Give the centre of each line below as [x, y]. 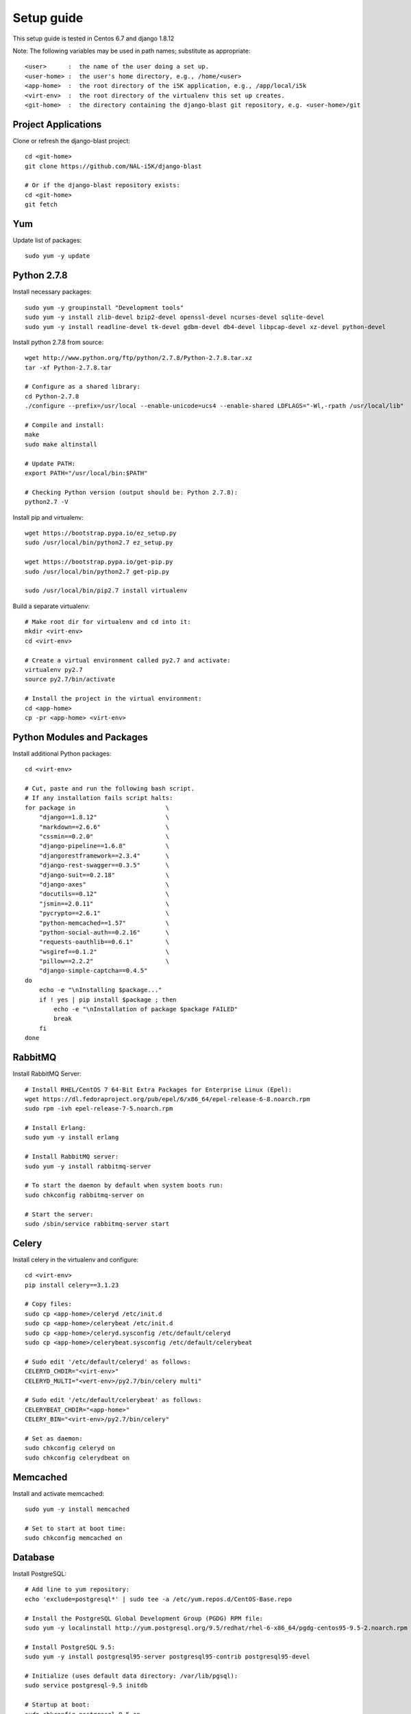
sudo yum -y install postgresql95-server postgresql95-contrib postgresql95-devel [167, 1657]
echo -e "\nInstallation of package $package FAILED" [146, 1009]
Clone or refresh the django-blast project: [71, 141]
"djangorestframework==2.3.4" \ [104, 856]
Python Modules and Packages [80, 737]
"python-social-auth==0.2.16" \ [104, 932]
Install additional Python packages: [62, 753]
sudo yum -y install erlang [72, 1137]
